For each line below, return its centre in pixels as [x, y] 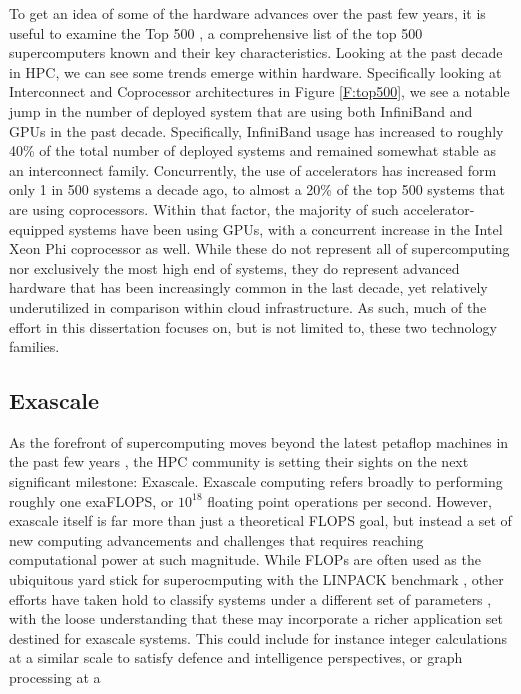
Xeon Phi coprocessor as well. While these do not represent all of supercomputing [259, 248]
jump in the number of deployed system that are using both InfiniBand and [241, 110]
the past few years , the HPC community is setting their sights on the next [239, 461]
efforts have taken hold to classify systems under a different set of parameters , [250, 598]
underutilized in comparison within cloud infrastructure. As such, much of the [248, 306]
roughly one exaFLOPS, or [91, 500]
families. [34, 346]
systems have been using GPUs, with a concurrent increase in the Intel [285, 228]
